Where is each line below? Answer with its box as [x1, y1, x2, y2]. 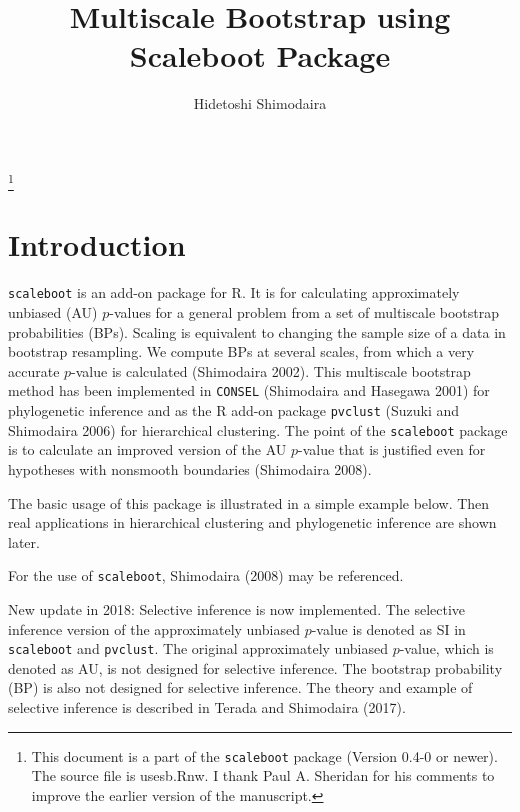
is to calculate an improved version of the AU [8, 439, 287, 460]
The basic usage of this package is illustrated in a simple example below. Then [8, 492, 490, 513]
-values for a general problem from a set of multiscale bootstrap [109, 302, 500, 323]
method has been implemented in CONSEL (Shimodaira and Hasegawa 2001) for [8, 380, 490, 401]
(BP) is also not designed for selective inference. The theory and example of [8, 677, 473, 698]
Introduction [8, 224, 186, 265]
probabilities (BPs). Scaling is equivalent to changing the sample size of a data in [8, 321, 506, 342]
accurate [8, 360, 60, 381]
